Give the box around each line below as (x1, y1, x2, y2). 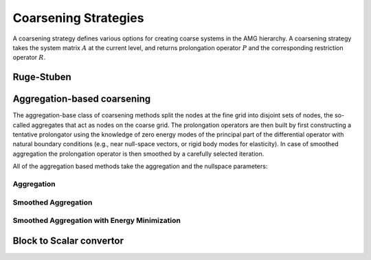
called (12, 121, 30, 129)
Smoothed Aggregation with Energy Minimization (12, 216, 181, 226)
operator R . (12, 54, 46, 62)
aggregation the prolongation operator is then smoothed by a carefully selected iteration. (12, 150, 265, 158)
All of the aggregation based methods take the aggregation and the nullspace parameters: (12, 162, 268, 171)
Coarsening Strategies (12, 10, 144, 25)
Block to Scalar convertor (12, 235, 124, 246)
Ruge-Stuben (12, 71, 71, 83)
